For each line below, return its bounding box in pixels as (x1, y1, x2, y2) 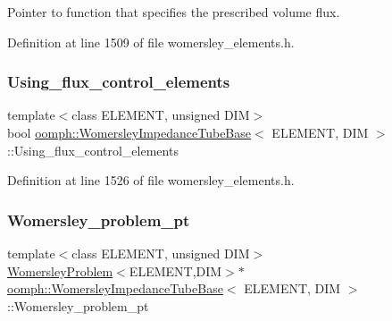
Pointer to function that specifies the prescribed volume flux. (7, 3, 340, 21)
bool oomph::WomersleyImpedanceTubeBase (7, 123, 252, 141)
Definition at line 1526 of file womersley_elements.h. (7, 171, 295, 190)
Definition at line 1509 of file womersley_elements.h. (7, 32, 295, 51)
